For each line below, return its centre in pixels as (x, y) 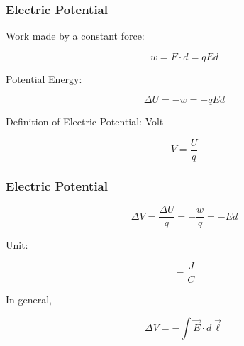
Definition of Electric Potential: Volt (85, 122)
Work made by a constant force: (75, 36)
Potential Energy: (44, 78)
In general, (29, 299)
